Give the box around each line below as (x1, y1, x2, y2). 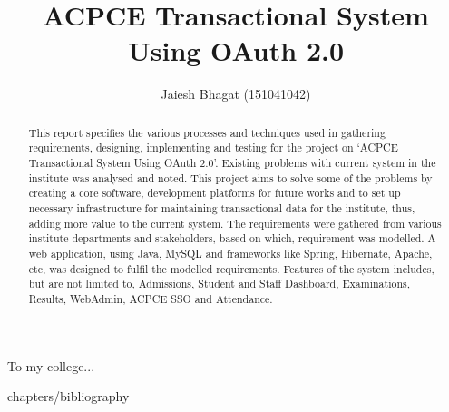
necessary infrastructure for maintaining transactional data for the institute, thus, (28, 200, 415, 215)
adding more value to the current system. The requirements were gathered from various (28, 215, 442, 231)
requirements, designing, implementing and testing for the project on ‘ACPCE (28, 140, 398, 155)
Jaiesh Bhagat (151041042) (161, 84, 311, 103)
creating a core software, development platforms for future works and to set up (28, 185, 401, 201)
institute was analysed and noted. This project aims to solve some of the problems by (28, 170, 433, 185)
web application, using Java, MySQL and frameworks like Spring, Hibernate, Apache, (28, 245, 433, 260)
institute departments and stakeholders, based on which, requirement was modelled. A (28, 231, 436, 246)
